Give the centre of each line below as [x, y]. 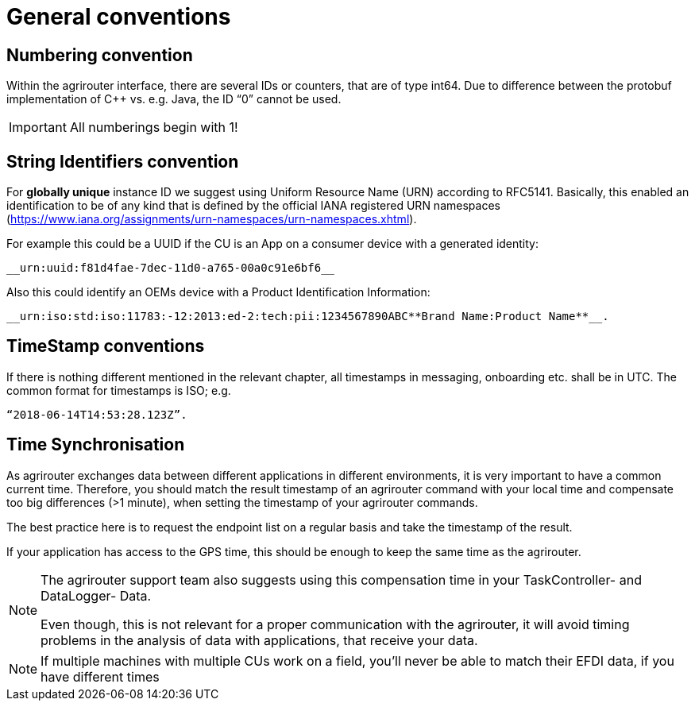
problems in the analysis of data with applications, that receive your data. [259, 640]
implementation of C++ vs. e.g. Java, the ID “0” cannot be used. [174, 99]
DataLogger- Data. [96, 595]
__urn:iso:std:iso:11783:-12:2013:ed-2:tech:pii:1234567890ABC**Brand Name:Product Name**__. [308, 317]
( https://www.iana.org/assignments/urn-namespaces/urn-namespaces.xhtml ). [212, 219]
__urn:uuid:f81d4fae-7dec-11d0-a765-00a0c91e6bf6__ [171, 268]
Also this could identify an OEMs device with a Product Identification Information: [218, 292]
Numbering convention [100, 55]
